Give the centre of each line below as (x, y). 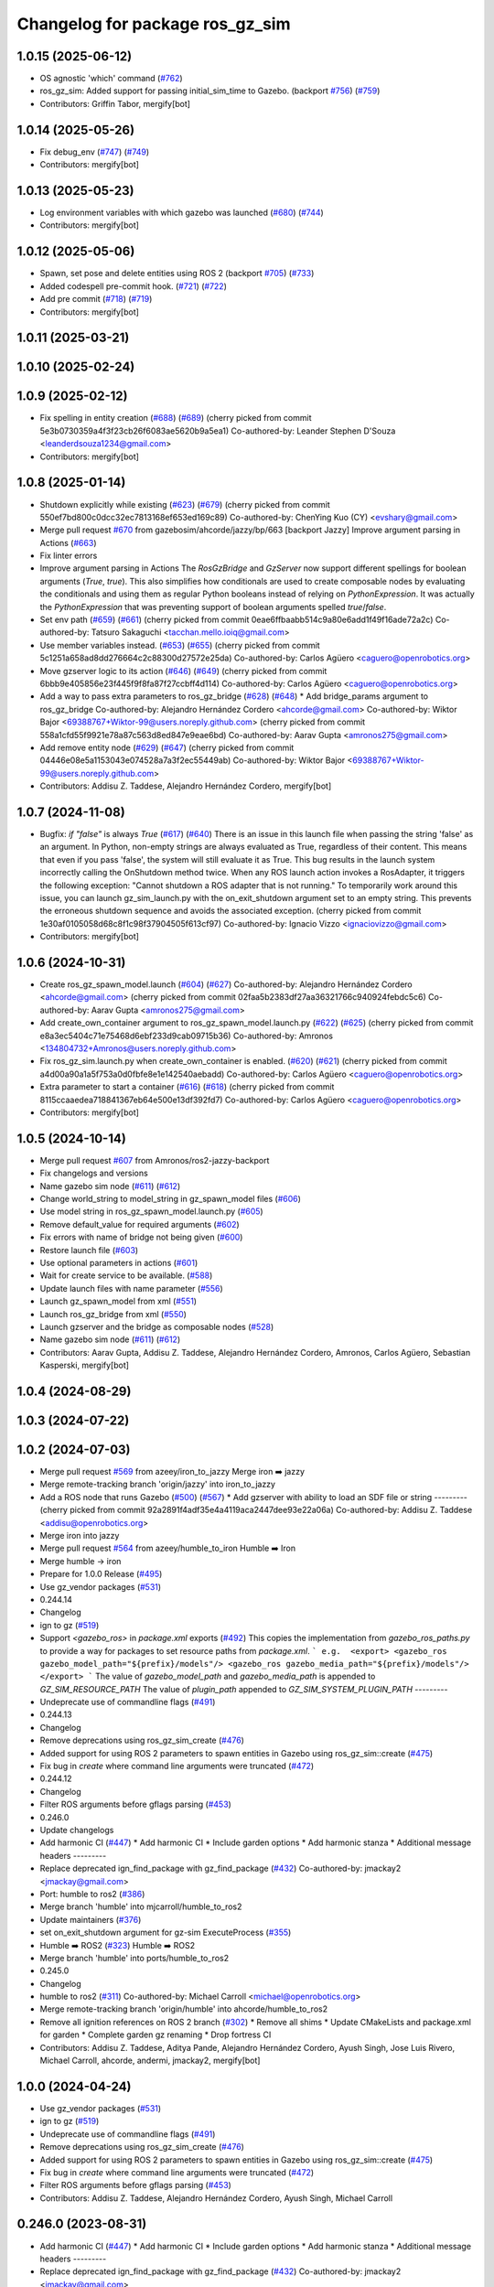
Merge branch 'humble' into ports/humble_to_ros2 (134, 1958)
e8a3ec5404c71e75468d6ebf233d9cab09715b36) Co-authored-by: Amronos (187, 1036)
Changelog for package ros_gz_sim (154, 24)
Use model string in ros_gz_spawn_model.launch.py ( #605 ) (152, 1211)
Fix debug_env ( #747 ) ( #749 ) (95, 152)
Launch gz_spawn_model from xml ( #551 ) (118, 1301)
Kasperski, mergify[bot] (85, 1365)
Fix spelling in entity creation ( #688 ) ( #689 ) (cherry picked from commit (176, 418)
